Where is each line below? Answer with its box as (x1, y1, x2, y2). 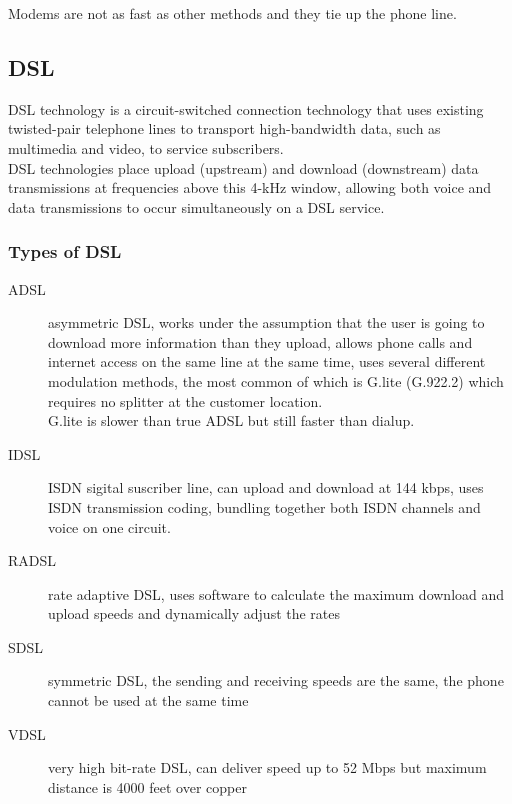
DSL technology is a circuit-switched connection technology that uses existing (8, 98, 484, 119)
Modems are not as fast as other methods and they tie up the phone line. (8, 3, 457, 23)
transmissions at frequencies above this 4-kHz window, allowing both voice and (8, 177, 492, 198)
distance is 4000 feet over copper (48, 776, 247, 797)
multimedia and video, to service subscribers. (8, 137, 284, 158)
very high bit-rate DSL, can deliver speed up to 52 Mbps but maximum (48, 757, 487, 778)
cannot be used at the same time (48, 690, 249, 711)
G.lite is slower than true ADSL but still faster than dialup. (48, 410, 415, 431)
